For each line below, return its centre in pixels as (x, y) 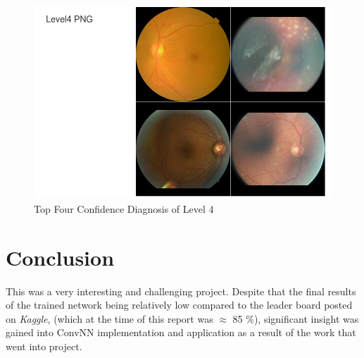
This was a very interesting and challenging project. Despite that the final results (181, 291)
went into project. (44, 346)
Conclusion (60, 257)
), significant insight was (306, 318)
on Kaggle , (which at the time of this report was (109, 318)
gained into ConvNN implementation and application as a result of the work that (181, 332)
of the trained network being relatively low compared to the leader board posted (179, 305)
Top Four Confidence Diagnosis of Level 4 (124, 208)
